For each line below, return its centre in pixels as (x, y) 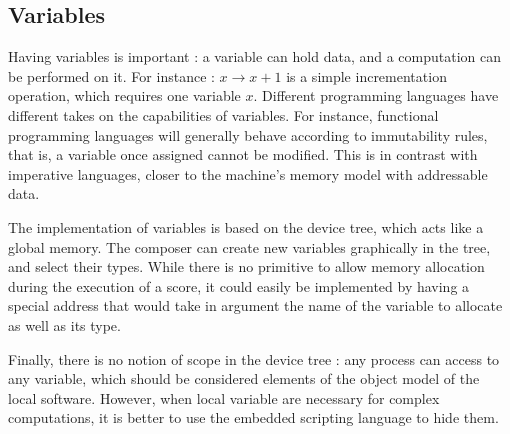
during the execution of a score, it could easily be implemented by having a (239, 285)
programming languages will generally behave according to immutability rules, (248, 134)
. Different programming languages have (376, 95)
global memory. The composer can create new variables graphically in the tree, (249, 246)
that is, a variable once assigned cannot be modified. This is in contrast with (243, 154)
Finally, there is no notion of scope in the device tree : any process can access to (254, 358)
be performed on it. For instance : (111, 75)
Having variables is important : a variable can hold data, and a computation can (255, 56)
